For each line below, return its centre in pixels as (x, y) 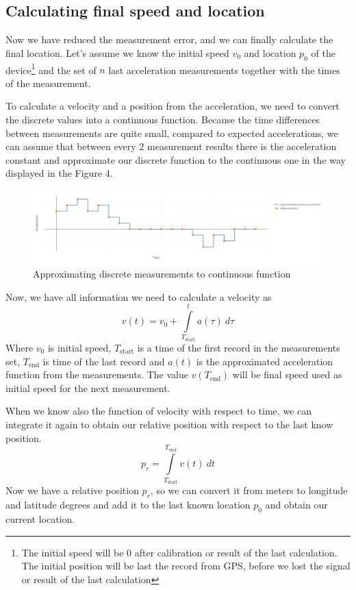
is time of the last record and (104, 361)
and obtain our (296, 505)
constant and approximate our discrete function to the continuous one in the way (176, 159)
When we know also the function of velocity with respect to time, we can (158, 411)
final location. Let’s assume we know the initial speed (117, 52)
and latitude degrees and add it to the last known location (128, 505)
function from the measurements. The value (97, 374)
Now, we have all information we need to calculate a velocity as (139, 296)
